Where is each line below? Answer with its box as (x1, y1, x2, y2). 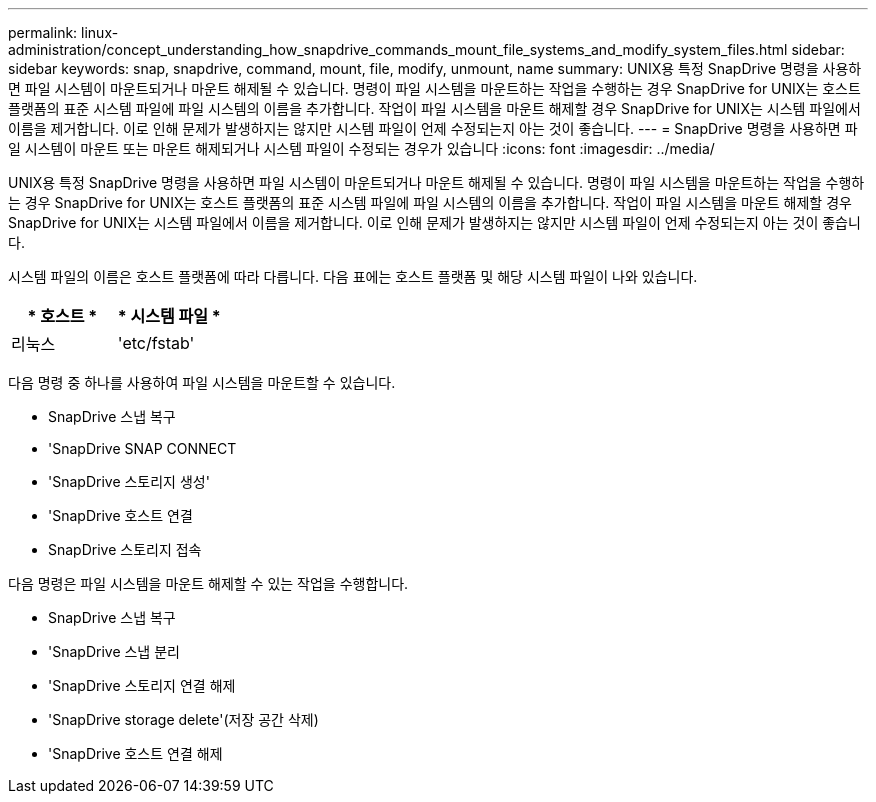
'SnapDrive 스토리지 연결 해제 (48, 677, 236, 694)
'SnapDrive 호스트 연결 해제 (48, 745, 223, 762)
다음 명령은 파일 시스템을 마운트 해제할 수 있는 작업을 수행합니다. (8, 575, 409, 592)
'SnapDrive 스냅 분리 (48, 643, 180, 660)
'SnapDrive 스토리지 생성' (48, 473, 210, 490)
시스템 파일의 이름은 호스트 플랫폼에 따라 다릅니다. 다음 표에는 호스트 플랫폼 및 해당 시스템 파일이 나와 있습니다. (8, 268, 698, 285)
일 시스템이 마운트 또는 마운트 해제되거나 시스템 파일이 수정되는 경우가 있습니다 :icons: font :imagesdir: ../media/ (8, 140, 715, 157)
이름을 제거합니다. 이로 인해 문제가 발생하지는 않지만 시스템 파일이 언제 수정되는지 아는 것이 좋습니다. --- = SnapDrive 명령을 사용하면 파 (8, 120, 858, 137)
